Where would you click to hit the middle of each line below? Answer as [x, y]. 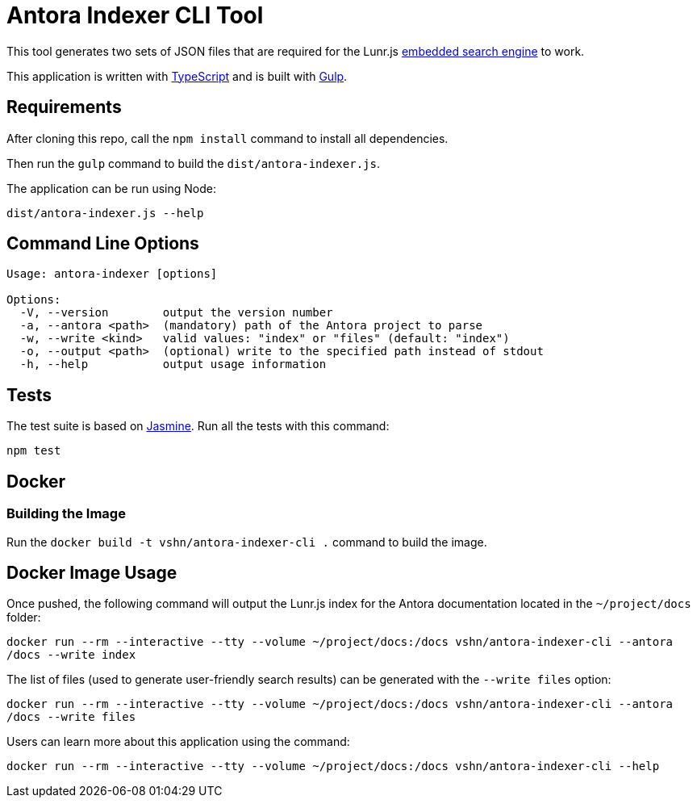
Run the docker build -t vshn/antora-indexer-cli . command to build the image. [247, 542]
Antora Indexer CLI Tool [135, 15]
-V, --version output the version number [176, 313]
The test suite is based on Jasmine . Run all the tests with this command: [198, 426]
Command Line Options [103, 244]
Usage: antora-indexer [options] [112, 274]
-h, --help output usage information [173, 364]
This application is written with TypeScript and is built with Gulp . [177, 76]
